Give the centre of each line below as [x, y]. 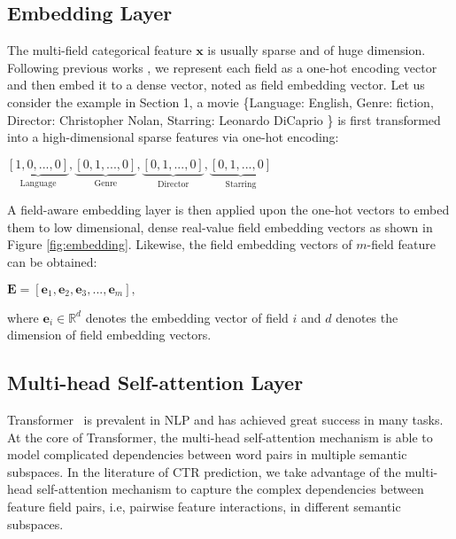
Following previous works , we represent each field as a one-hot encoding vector [222, 67]
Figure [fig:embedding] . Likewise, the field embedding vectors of [180, 244]
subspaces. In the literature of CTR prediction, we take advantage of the [204, 471]
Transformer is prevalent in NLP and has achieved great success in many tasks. [225, 419]
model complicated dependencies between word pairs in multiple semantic [207, 454]
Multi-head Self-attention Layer [155, 383]
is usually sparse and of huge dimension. [317, 50]
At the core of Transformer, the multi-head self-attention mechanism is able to [220, 437]
